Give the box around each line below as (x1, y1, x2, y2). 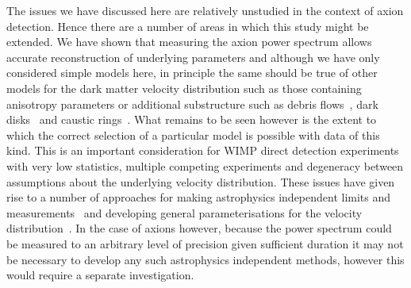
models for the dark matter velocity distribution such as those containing (6, 79, 362, 96)
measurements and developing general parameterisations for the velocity (6, 204, 363, 221)
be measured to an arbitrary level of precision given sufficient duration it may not (6, 235, 404, 252)
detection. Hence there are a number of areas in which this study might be (6, 17, 369, 34)
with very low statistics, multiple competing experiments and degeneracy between (6, 157, 404, 174)
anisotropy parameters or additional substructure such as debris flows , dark (6, 95, 378, 112)
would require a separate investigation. (6, 267, 194, 283)
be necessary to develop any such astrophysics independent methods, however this (6, 251, 405, 267)
